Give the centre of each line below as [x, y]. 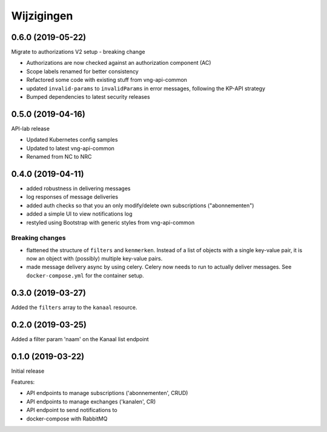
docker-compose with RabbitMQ [67, 419]
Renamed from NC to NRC [59, 157]
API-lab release [30, 128]
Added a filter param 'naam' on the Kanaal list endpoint [80, 339]
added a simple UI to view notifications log [79, 214]
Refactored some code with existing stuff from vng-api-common [107, 80]
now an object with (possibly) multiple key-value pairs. [94, 259]
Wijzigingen [42, 16]
